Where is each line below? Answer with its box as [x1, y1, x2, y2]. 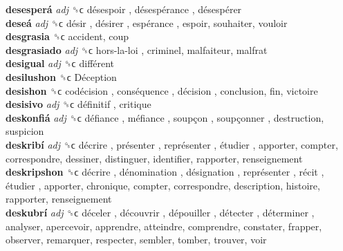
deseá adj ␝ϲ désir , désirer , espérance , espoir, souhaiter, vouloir [6, 15, 288, 30]
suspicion [6, 124, 44, 138]
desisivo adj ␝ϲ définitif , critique [6, 97, 151, 111]
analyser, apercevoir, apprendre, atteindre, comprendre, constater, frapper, [6, 219, 322, 233]
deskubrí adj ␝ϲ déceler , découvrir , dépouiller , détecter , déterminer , [6, 205, 315, 219]
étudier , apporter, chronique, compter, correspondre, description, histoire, [6, 178, 320, 192]
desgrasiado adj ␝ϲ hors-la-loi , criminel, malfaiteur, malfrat [6, 42, 268, 57]
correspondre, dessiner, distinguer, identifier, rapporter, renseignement [6, 151, 303, 165]
